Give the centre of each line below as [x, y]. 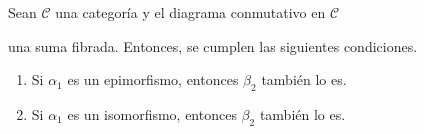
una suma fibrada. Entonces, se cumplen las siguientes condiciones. [213, 45]
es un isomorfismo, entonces [152, 113]
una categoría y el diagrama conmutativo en [190, 12]
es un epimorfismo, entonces [153, 79]
